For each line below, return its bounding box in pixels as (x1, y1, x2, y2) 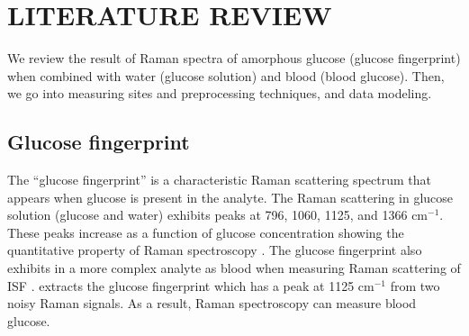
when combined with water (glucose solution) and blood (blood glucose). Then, (7, 66, 445, 85)
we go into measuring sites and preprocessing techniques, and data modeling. (7, 84, 432, 103)
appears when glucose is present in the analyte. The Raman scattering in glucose (7, 187, 454, 206)
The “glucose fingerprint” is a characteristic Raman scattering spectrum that (7, 170, 431, 189)
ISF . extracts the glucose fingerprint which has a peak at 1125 (7, 276, 355, 295)
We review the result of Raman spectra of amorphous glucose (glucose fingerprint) (7, 49, 461, 68)
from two (390, 276, 440, 295)
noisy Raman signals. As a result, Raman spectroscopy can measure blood (7, 294, 417, 313)
